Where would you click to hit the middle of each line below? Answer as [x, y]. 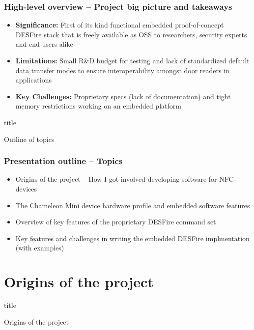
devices [26, 188]
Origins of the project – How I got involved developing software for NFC [125, 179]
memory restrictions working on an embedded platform [98, 106]
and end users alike [44, 44]
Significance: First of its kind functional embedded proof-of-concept [120, 25]
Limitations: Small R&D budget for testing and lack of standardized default [132, 60]
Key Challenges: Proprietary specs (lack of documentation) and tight [123, 96]
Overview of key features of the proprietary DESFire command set [116, 222]
